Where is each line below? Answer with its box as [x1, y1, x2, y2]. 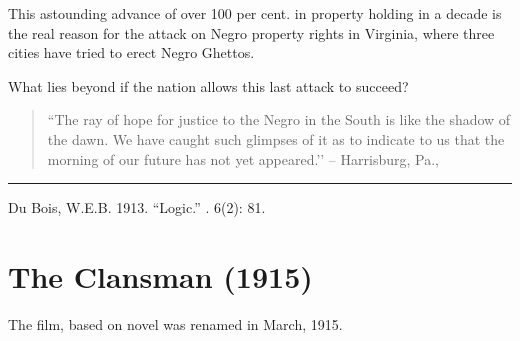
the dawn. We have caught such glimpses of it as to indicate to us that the [47, 128, 505, 149]
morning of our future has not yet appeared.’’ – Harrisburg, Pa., [47, 148, 439, 169]
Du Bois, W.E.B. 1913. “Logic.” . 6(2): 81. [8, 197, 266, 218]
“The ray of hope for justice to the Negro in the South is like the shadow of [47, 109, 511, 130]
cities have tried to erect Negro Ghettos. [8, 42, 255, 63]
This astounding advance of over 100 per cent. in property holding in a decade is [8, 3, 502, 23]
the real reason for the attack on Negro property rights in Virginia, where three [8, 22, 495, 43]
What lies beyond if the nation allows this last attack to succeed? [8, 75, 409, 96]
